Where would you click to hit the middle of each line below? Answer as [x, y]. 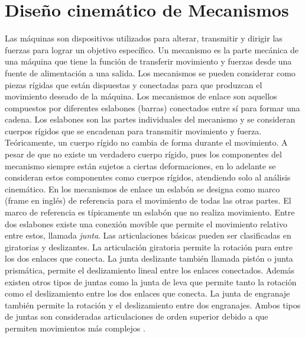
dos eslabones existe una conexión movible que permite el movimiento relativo [146, 223]
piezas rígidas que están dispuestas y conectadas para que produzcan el [134, 84]
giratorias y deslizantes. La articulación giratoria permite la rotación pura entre [149, 247]
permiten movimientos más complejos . [75, 328]
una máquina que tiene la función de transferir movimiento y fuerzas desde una [148, 61]
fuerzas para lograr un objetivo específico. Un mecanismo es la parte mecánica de [152, 49]
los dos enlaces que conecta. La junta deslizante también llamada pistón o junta [149, 258]
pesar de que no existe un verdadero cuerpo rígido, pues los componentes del [143, 154]
